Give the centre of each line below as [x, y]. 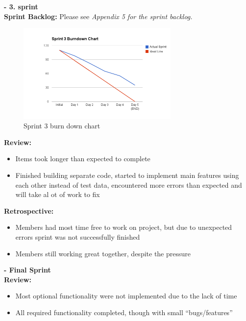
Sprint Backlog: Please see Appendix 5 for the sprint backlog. [98, 16]
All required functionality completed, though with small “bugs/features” [124, 312]
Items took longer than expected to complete [83, 159]
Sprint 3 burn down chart [62, 126]
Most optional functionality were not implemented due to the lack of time [126, 296]
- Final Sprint [27, 270]
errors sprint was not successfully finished [78, 237]
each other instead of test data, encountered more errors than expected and [129, 185]
